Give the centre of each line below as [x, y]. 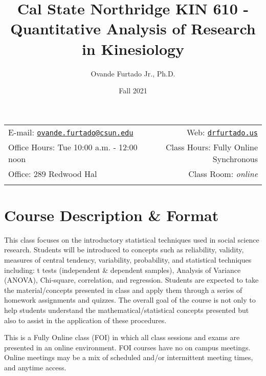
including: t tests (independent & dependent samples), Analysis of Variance [123, 270]
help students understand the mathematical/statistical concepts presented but [127, 310]
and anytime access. [35, 367]
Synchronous [235, 159]
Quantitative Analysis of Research [133, 28]
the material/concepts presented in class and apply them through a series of [123, 290]
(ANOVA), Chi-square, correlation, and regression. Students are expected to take [131, 280]
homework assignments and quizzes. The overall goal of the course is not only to [130, 300]
